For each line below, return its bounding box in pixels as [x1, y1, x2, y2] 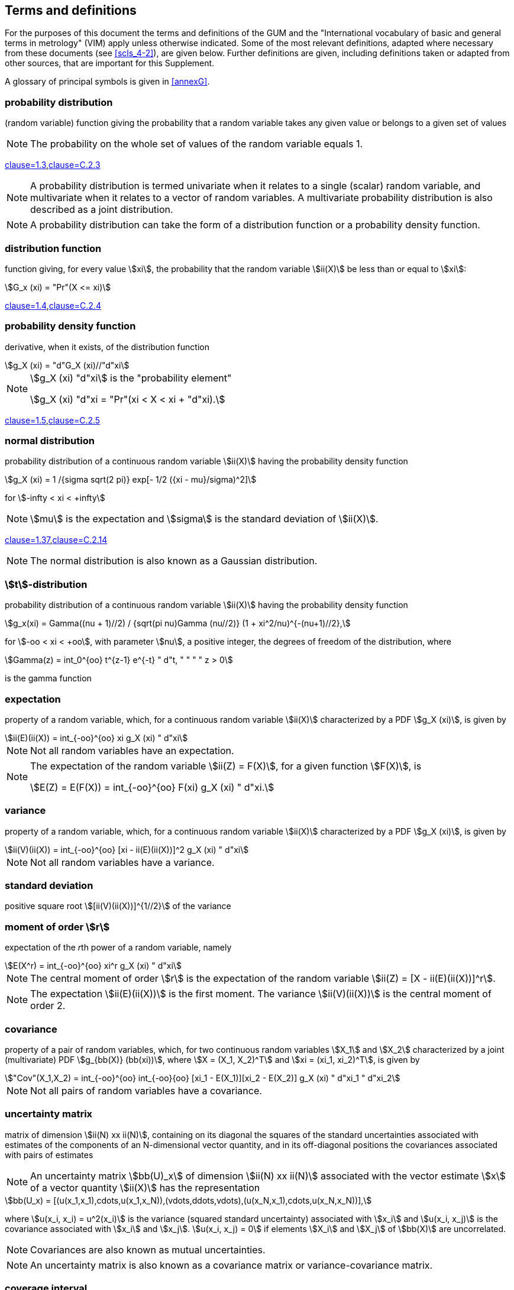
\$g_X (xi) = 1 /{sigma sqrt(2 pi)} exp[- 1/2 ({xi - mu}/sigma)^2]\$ [5, 474, 257, 485]
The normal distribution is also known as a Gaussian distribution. [30, 555, 318, 567]
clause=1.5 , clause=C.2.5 [5, 415, 101, 425]
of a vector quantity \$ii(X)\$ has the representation [30, 1181, 260, 1194]
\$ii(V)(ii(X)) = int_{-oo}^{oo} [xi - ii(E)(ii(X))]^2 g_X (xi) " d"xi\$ [5, 844, 249, 855]
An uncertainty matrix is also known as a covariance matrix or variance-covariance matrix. [30, 1259, 433, 1271]
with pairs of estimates [5, 1149, 93, 1160]
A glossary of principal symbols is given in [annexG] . [5, 76, 210, 87]
